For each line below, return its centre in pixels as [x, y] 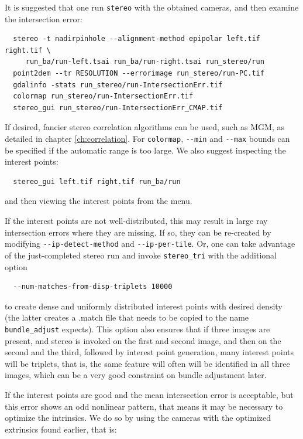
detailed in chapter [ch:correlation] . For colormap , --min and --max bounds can [147, 138]
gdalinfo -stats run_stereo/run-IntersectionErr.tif [118, 85]
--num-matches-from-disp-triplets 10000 [93, 287]
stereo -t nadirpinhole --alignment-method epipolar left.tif [137, 39]
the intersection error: [44, 18]
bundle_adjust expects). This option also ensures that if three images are [137, 329]
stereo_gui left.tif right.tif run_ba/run [97, 181]
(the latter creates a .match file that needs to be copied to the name [127, 317]
